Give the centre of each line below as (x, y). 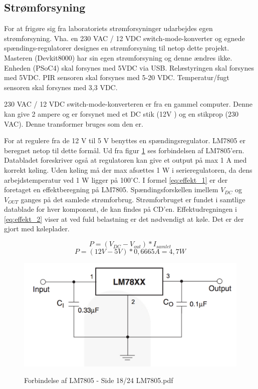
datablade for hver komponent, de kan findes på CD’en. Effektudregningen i (120, 209)
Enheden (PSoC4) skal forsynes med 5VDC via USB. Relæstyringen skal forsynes (129, 67)
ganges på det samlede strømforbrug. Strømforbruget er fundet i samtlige (133, 199)
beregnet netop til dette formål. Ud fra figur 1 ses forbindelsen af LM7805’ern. (124, 150)
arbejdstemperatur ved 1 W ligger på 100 (68, 179)
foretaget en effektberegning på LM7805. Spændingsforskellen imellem (111, 189)
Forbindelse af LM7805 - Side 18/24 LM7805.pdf (99, 380)
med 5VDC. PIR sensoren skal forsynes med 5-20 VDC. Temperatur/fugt (117, 77)
